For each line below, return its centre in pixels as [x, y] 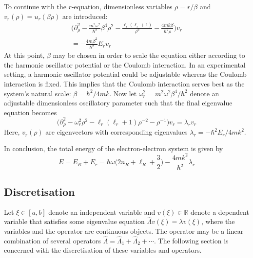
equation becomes [30, 112]
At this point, [24, 55]
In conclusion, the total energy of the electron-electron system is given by [114, 148]
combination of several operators [52, 240]
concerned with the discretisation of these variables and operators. [103, 250]
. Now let [123, 93]
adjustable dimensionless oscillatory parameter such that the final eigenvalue [118, 103]
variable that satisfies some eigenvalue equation [74, 221]
